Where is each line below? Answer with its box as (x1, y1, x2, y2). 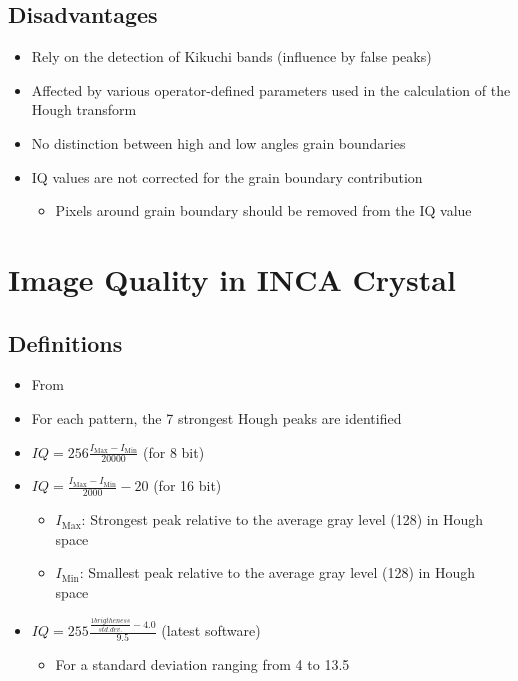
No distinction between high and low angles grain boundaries (31, 132, 406, 153)
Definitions (8, 327, 123, 358)
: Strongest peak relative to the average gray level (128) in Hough (81, 509, 484, 530)
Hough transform (31, 99, 137, 120)
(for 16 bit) (153, 475, 222, 496)
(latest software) (161, 620, 261, 641)
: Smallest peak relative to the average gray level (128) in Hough (79, 562, 475, 583)
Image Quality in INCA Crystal (8, 258, 456, 299)
